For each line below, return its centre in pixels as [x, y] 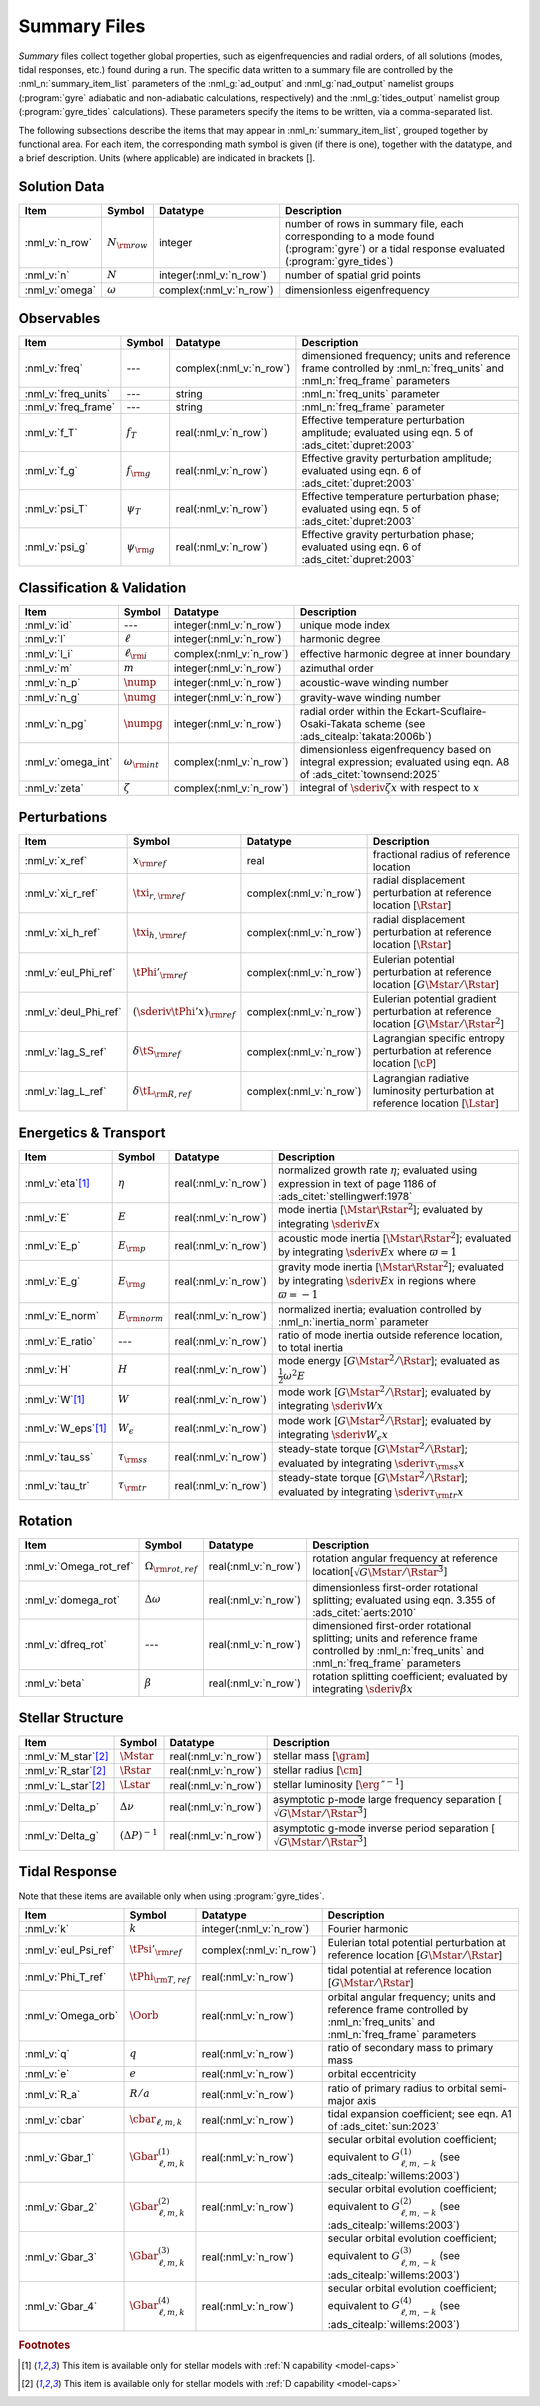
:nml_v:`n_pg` [55, 723]
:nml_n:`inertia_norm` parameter [353, 1322]
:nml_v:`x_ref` [56, 860]
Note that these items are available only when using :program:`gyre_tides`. [171, 1896]
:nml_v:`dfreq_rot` [65, 1644]
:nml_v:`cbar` [54, 2120]
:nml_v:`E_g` [52, 1282]
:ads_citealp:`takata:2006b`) [366, 736]
